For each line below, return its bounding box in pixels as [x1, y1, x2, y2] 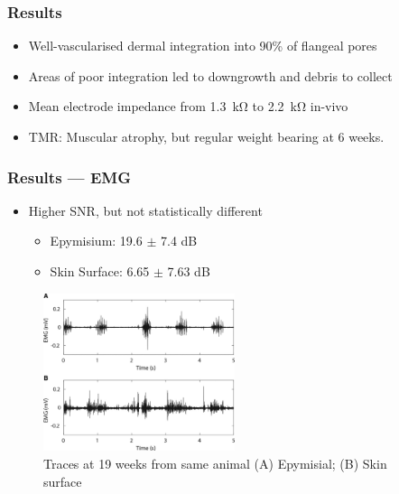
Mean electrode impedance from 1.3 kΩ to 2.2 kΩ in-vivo [28, 97, 348, 116]
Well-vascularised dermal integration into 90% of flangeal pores [28, 36, 377, 55]
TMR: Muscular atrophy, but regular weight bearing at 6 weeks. [28, 127, 385, 145]
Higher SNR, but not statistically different [28, 200, 263, 219]
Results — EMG [7, 165, 131, 188]
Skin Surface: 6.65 [50, 262, 150, 280]
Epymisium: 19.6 [50, 231, 143, 250]
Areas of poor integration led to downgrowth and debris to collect [28, 66, 393, 85]
